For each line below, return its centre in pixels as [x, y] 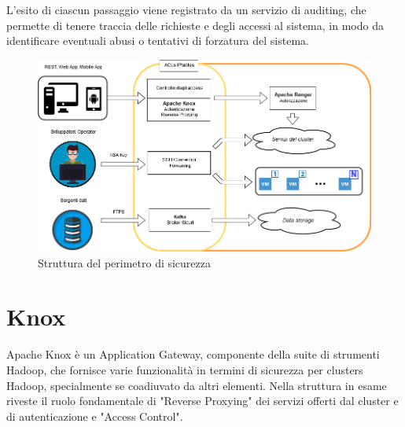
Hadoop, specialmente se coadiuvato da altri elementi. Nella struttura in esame [197, 385]
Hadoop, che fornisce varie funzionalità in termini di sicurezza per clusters [185, 369]
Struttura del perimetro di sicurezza [125, 262]
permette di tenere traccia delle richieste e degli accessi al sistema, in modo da [195, 25]
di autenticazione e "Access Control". [95, 416]
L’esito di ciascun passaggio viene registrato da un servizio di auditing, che [186, 9]
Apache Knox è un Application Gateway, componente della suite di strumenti [193, 354]
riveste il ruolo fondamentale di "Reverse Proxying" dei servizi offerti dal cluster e [202, 401]
